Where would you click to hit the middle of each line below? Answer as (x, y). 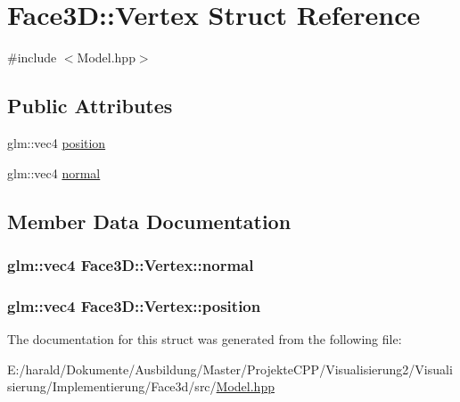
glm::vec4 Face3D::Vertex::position (134, 305)
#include (32, 57)
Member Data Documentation (149, 221)
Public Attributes (90, 106)
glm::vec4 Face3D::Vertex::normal (131, 264)
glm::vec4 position (57, 142)
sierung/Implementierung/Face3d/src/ (112, 386)
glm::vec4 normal (54, 172)
